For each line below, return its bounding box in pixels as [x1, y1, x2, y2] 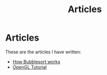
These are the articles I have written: [5, 49, 82, 55]
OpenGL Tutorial [12, 64, 47, 70]
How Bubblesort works [12, 58, 61, 64]
